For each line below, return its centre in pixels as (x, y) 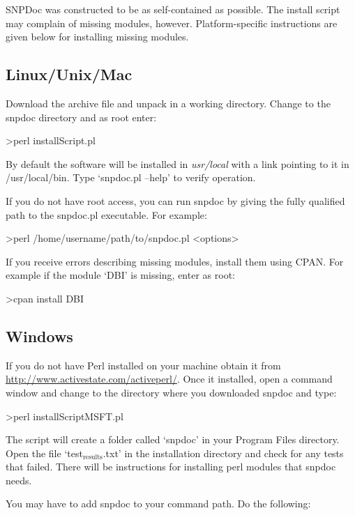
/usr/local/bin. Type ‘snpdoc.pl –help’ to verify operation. (131, 177)
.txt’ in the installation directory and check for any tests (223, 453)
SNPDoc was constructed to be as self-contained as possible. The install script (173, 9)
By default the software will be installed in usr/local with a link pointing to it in (177, 163)
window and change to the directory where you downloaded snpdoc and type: (171, 392)
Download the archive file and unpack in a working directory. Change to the (168, 103)
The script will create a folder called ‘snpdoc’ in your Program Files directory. (173, 439)
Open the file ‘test (44, 453)
